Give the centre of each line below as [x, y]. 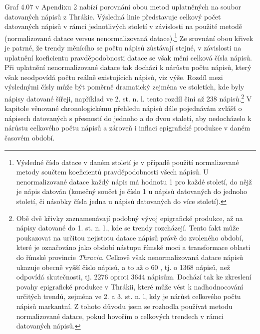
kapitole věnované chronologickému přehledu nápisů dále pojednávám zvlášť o [123, 108]
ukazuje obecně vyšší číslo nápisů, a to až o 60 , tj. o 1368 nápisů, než [123, 267]
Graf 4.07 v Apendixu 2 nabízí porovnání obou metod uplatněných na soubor [123, 6]
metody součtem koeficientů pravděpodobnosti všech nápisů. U [112, 172]
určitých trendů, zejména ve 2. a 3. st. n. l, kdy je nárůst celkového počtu [129, 296]
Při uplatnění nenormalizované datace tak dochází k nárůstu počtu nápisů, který [128, 67]
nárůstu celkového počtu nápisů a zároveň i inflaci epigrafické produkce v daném [128, 128]
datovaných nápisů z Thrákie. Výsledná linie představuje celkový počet [113, 16]
